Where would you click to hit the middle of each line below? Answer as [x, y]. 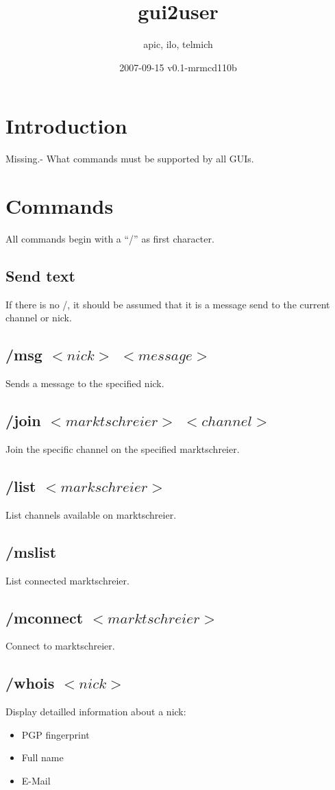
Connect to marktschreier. [60, 646]
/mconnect [45, 617]
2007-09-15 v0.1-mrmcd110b [178, 67]
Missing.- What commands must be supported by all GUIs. [130, 159]
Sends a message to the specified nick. [85, 383]
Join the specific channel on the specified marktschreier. [123, 448]
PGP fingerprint [55, 734]
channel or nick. [39, 318]
